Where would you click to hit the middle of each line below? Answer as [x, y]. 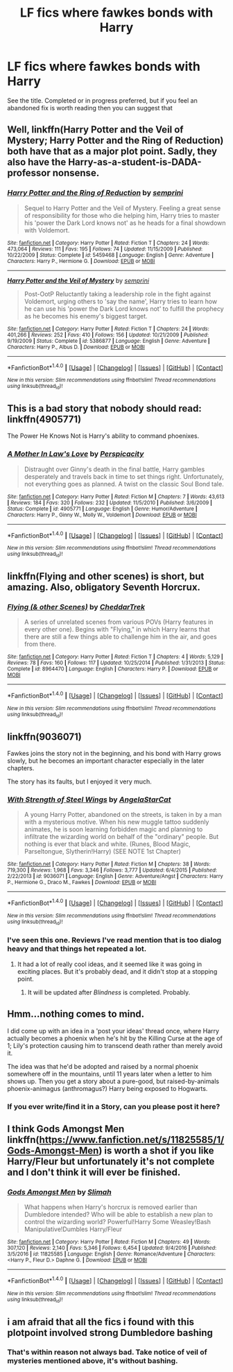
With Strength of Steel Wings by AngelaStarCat [89, 799]
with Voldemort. [47, 230]
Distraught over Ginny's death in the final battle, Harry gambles [114, 469]
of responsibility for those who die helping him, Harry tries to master [122, 215]
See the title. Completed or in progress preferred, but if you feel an [102, 100]
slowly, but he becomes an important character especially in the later [106, 761]
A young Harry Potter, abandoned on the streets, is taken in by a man [123, 815]
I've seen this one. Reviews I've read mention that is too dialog [114, 940]
